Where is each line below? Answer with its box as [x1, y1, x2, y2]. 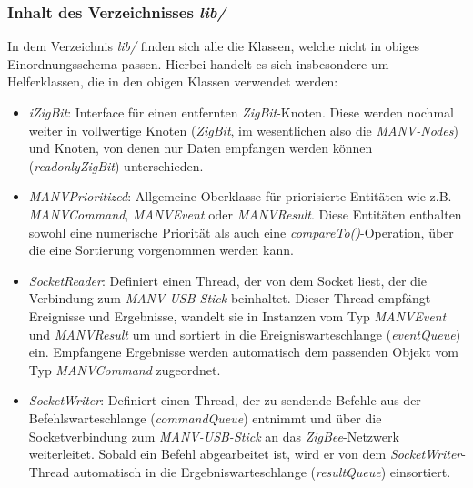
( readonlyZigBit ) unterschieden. [28, 156, 204, 175]
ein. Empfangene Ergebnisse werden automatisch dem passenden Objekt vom [28, 342, 458, 361]
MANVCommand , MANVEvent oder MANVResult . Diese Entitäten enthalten [28, 204, 462, 223]
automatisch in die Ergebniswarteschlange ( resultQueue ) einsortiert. [73, 462, 451, 481]
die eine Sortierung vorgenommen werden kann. [28, 240, 294, 259]
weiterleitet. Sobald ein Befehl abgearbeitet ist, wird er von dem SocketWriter [28, 444, 462, 463]
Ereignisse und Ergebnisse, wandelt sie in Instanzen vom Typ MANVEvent [28, 306, 447, 325]
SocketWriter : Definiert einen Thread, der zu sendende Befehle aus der [28, 391, 421, 410]
